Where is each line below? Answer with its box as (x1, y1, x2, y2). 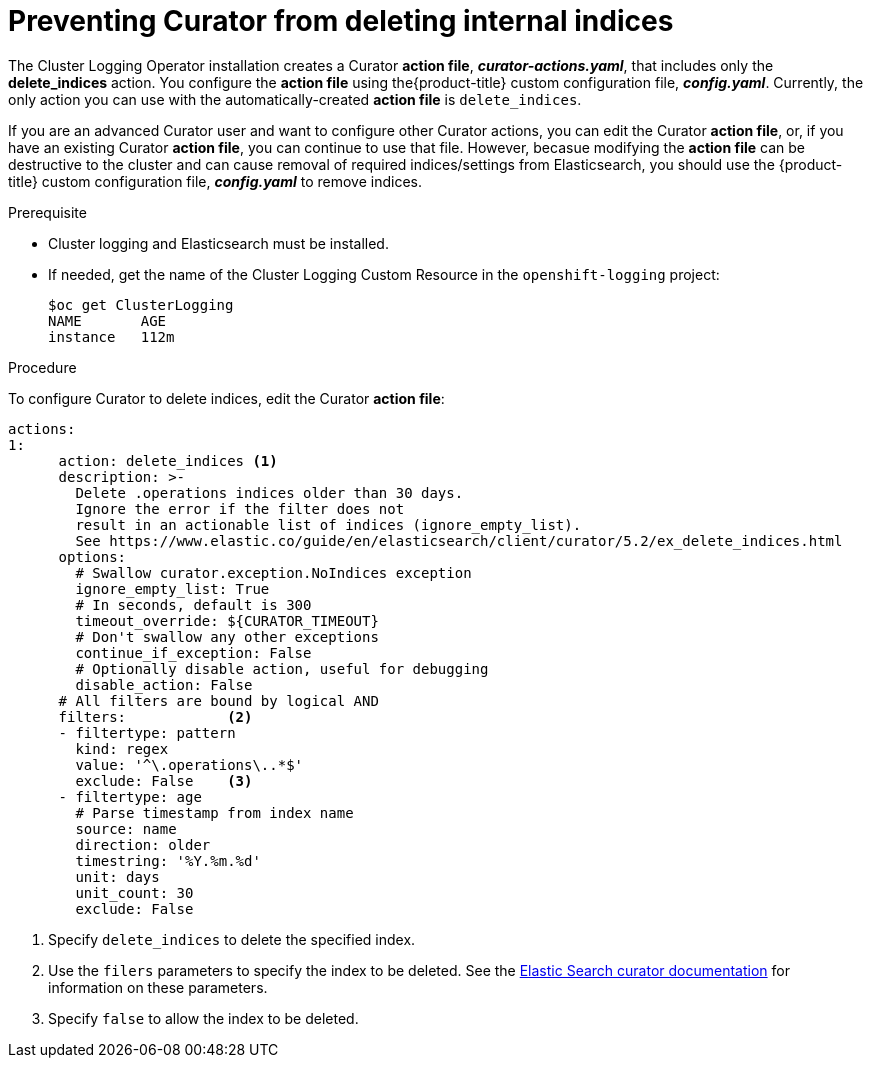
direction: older (75, 836, 211, 853)
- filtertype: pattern (58, 724, 236, 741)
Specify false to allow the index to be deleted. (48, 1009, 359, 1027)
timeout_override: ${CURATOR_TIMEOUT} (75, 612, 379, 629)
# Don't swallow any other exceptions (75, 628, 379, 645)
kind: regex (75, 740, 169, 757)
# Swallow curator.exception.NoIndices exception (75, 564, 472, 581)
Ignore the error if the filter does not (75, 500, 405, 517)
